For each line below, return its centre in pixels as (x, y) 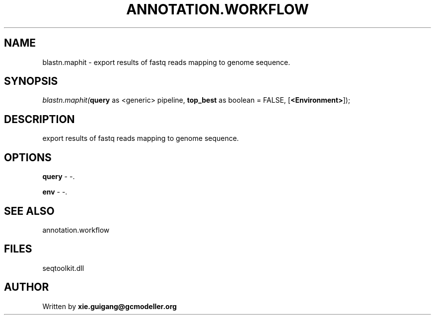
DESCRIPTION (39, 119)
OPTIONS (28, 157)
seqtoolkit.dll (63, 268)
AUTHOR (27, 287)
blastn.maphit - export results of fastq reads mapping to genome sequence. (166, 62)
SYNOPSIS (31, 81)
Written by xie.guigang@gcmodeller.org (109, 306)
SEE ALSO (29, 211)
